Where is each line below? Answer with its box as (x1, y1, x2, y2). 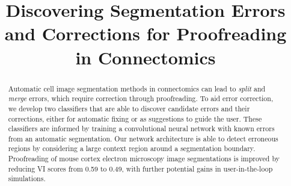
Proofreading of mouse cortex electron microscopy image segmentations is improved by (8, 153, 280, 164)
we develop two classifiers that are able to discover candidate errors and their (8, 103, 250, 113)
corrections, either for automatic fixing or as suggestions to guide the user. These (8, 113, 262, 123)
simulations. (8, 173, 46, 184)
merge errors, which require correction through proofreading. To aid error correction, (8, 93, 274, 104)
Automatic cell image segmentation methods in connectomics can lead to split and (8, 83, 266, 93)
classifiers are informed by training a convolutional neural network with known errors (8, 123, 275, 134)
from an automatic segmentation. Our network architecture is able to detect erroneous (8, 133, 278, 143)
